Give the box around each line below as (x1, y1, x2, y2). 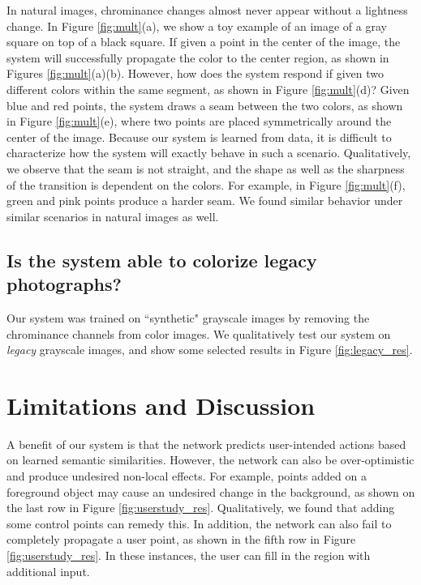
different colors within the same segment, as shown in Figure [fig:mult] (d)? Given (6, 80, 410, 97)
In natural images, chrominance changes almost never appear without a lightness (6, 2, 408, 18)
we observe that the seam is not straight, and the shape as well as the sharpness (6, 160, 405, 177)
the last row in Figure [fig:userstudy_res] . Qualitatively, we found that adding (6, 499, 395, 516)
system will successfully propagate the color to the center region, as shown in (6, 49, 389, 66)
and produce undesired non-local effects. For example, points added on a (6, 468, 367, 484)
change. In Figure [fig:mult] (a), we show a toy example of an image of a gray (6, 17, 387, 34)
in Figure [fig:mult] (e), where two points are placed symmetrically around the (6, 113, 392, 130)
